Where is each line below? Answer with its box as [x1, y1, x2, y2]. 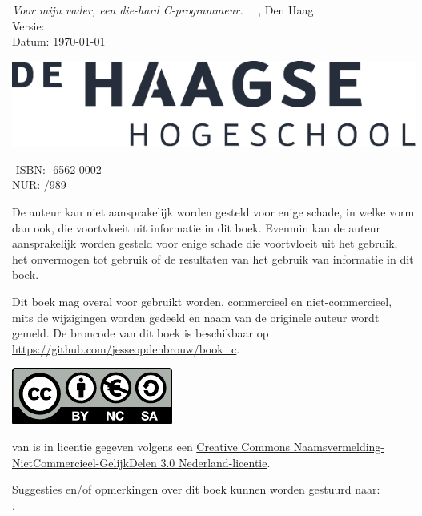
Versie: [12, 17, 45, 34]
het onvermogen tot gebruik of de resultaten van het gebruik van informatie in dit [12, 250, 414, 267]
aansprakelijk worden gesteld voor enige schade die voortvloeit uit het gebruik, [12, 235, 398, 252]
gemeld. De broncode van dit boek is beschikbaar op [12, 325, 269, 341]
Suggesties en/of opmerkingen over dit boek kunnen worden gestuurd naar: [12, 481, 380, 498]
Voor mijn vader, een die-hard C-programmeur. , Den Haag [12, 2, 314, 18]
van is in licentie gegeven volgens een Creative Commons [12, 437, 291, 454]
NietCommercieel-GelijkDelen [12, 454, 157, 470]
